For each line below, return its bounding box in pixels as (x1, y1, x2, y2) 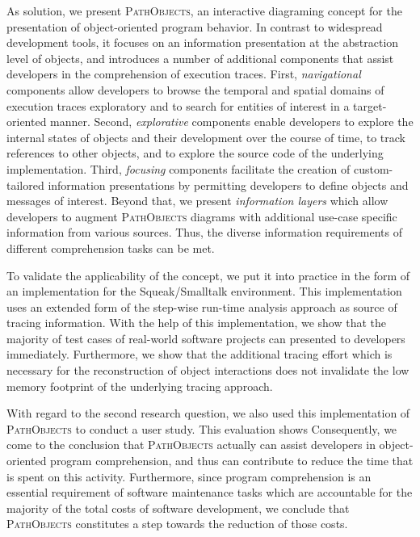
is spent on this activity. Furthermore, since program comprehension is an (6, 468, 372, 485)
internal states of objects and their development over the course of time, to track (6, 128, 405, 145)
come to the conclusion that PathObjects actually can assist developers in (6, 436, 376, 453)
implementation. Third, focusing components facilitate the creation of (6, 160, 351, 177)
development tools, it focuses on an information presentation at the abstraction (6, 34, 399, 51)
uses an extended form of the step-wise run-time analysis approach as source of (6, 298, 397, 315)
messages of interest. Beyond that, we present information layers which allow (6, 192, 388, 209)
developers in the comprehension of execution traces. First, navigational (6, 65, 361, 82)
